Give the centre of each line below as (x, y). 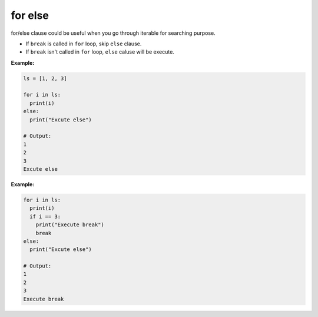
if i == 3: (45, 216)
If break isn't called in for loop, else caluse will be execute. (100, 52)
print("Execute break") (70, 225)
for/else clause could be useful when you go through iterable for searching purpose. (113, 33)
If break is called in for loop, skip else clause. (84, 44)
